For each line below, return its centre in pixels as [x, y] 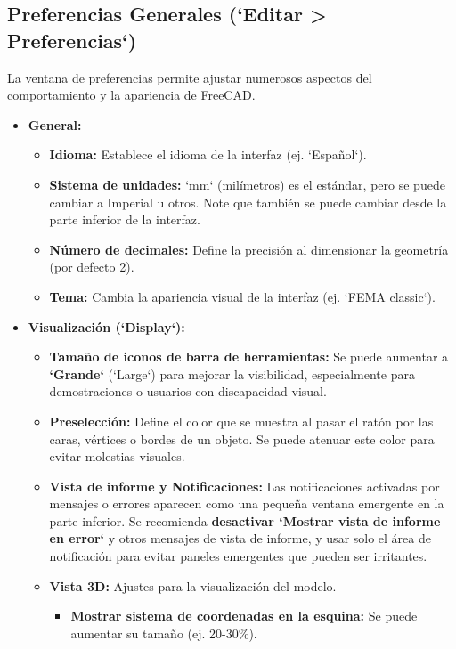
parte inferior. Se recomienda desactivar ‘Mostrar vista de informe [245, 520]
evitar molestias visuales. [117, 456]
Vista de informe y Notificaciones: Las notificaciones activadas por [244, 486]
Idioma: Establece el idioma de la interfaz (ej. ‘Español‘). [208, 154]
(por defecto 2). [92, 267]
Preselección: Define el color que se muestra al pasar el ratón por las [241, 421]
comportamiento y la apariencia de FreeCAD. [131, 95]
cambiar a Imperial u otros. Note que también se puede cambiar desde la [248, 202]
